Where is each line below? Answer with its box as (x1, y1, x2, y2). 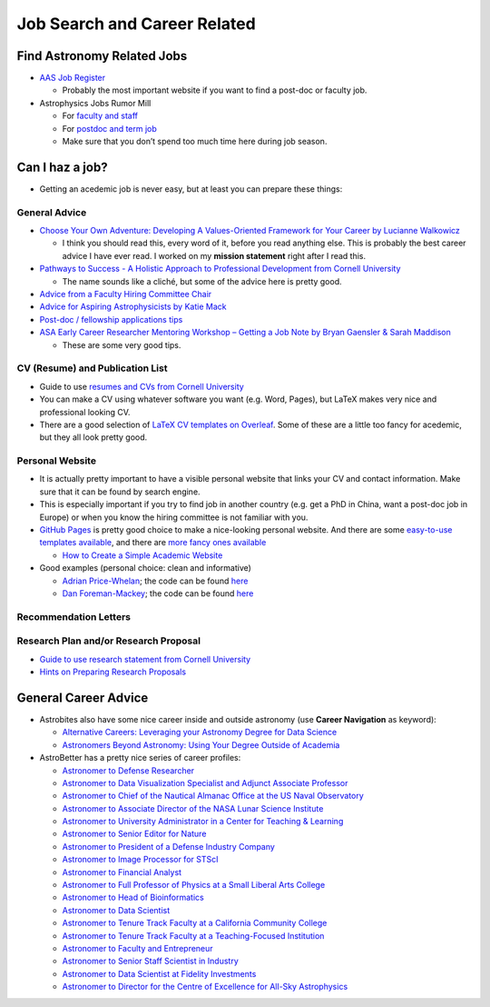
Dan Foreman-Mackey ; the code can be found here (62, 587, 254, 599)
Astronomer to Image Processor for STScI (62, 854, 219, 865)
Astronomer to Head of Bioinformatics (62, 892, 204, 903)
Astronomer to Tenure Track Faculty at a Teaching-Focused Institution (62, 930, 325, 941)
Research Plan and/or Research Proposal (16, 634, 201, 647)
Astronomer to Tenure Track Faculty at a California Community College (62, 918, 328, 929)
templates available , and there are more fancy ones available (39, 537, 267, 548)
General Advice (16, 205, 87, 218)
